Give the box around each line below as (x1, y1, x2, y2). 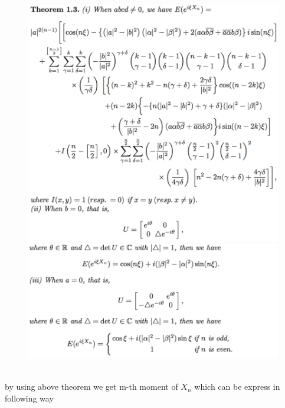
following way (5, 392, 54, 404)
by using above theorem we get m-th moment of (5, 380, 178, 393)
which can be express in (194, 380, 280, 393)
